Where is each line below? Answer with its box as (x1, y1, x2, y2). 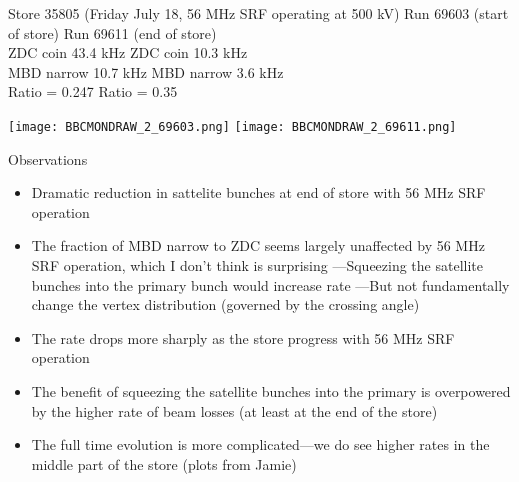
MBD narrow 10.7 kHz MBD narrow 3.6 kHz (8, 61, 284, 82)
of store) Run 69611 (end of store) (8, 22, 217, 43)
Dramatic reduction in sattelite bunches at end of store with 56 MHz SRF (31, 182, 486, 203)
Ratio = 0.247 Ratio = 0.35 (8, 81, 178, 102)
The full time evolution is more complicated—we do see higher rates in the (31, 434, 490, 455)
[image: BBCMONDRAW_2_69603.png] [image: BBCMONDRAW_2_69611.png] (8, 119, 457, 134)
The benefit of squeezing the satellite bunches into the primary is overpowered (31, 380, 511, 401)
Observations (8, 148, 88, 169)
